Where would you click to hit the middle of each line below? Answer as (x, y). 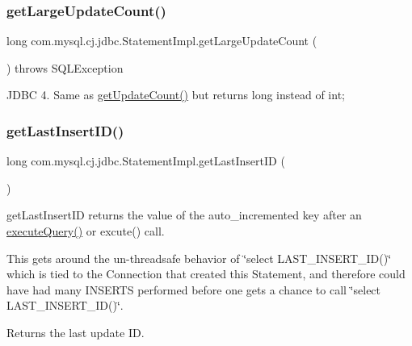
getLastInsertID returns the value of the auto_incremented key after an (184, 215)
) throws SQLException (65, 67)
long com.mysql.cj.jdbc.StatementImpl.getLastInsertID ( (146, 161)
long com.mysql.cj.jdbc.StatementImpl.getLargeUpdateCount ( (162, 41)
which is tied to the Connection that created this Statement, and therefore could (206, 274)
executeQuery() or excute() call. (86, 231)
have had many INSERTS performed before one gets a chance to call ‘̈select (194, 289)
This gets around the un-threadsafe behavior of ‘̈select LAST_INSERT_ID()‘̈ (199, 258)
